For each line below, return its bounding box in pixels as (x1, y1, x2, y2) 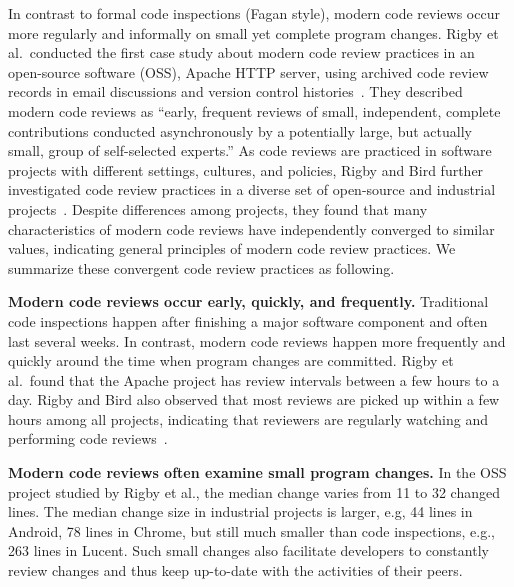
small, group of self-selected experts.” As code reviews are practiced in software (8, 140, 492, 161)
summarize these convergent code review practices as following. (8, 257, 395, 278)
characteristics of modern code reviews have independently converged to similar (8, 218, 495, 239)
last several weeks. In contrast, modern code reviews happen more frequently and (8, 330, 506, 351)
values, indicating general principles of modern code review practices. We (8, 238, 456, 259)
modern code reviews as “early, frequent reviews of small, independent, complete (8, 100, 501, 121)
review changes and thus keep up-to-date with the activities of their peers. (8, 560, 463, 581)
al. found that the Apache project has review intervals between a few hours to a (8, 369, 500, 390)
